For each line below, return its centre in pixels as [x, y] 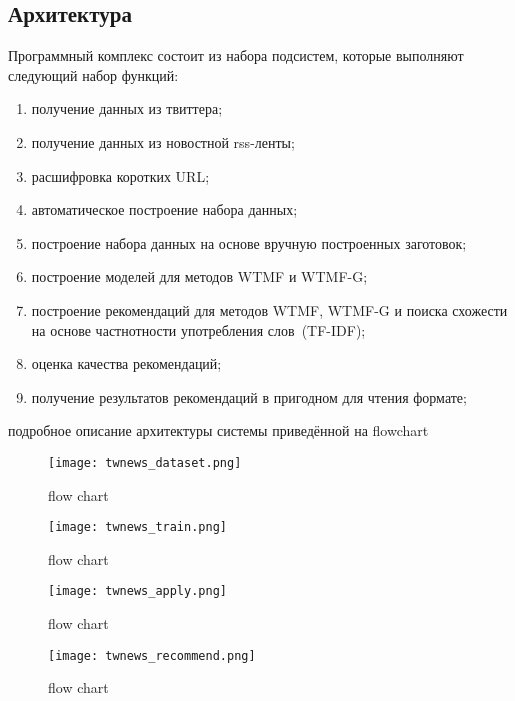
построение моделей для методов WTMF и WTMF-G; [199, 276]
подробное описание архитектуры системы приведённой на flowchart [218, 430]
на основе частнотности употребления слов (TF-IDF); [198, 329]
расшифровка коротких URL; [120, 175]
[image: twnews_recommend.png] [152, 655]
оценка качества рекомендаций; [126, 363]
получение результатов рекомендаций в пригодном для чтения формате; [249, 396]
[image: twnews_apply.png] [137, 591]
